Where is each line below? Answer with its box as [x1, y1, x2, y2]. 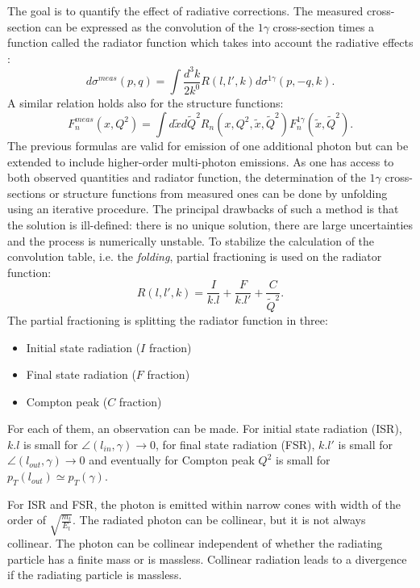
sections [7, 184, 46, 201]
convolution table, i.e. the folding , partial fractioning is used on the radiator [7, 248, 382, 265]
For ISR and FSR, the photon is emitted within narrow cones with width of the [7, 495, 401, 512]
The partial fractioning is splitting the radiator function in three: [7, 311, 328, 328]
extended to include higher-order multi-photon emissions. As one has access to [7, 153, 394, 170]
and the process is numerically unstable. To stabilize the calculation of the [7, 232, 375, 249]
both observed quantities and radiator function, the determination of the [7, 169, 366, 186]
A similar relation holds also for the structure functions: [7, 94, 284, 111]
